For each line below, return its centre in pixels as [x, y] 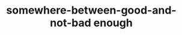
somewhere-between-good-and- [91, 10]
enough [113, 23]
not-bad [71, 23]
